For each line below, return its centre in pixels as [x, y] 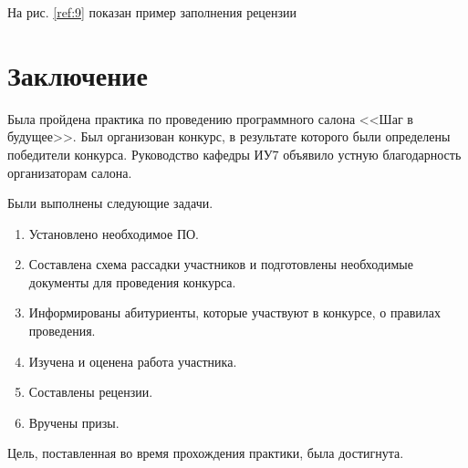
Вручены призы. [74, 422]
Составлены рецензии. [91, 392]
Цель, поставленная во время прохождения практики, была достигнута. [206, 453]
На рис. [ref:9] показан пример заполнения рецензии [152, 12]
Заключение [78, 74]
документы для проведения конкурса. [132, 281]
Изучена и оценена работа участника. [133, 361]
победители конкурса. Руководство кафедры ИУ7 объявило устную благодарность [234, 154]
